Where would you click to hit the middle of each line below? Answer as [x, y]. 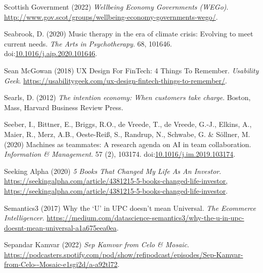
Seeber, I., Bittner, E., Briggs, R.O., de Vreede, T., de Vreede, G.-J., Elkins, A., [128, 124]
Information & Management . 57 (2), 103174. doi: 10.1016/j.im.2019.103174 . [120, 154]
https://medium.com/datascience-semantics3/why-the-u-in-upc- [145, 218]
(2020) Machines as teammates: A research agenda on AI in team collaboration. [128, 144]
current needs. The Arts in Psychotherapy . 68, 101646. [88, 43]
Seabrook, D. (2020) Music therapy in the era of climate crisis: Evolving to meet [129, 34]
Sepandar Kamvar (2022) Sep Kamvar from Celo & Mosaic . [97, 244]
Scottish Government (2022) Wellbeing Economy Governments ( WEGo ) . [116, 7]
